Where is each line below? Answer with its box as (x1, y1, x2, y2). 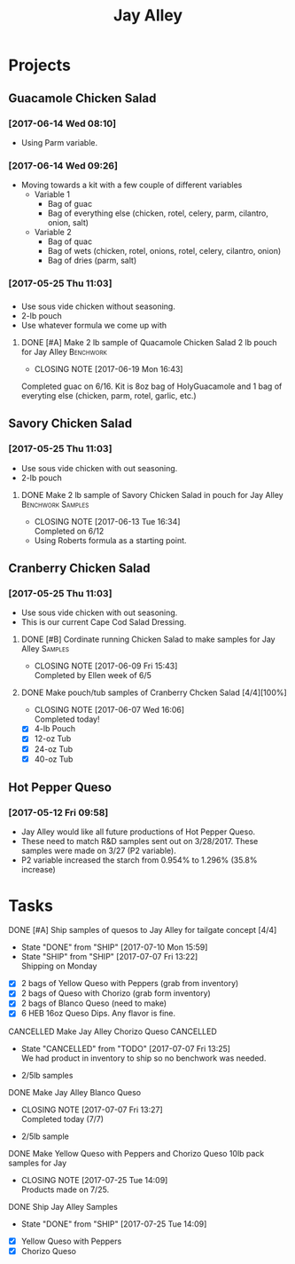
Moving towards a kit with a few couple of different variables (20, 179, 243, 191)
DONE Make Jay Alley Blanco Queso (8, 1086, 142, 1097)
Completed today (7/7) (20, 1113, 104, 1124)
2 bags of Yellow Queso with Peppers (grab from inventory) (20, 978, 239, 989)
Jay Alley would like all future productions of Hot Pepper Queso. (20, 826, 256, 837)
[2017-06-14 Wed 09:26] (8, 159, 119, 171)
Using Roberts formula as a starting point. (34, 534, 187, 546)
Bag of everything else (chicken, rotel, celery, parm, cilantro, (47, 208, 269, 218)
